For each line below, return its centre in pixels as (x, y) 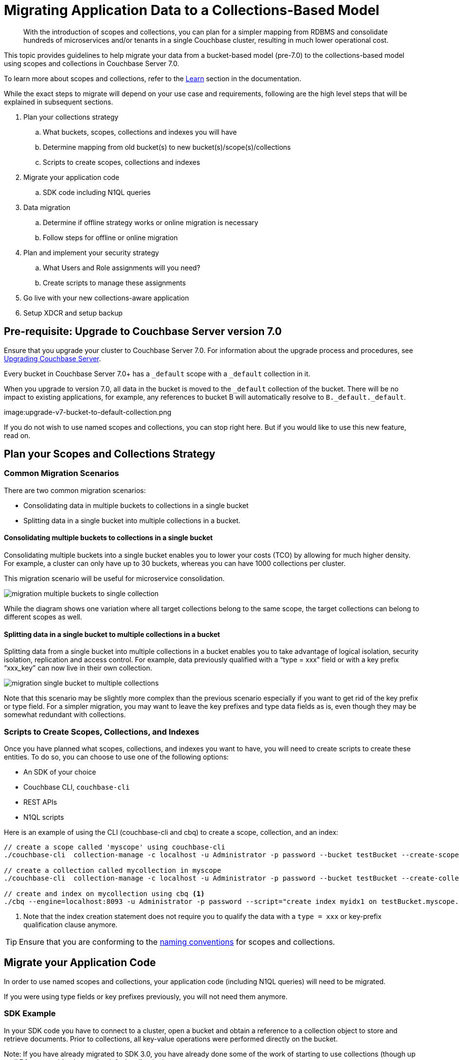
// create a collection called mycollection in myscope (113, 870)
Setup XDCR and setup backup (73, 313)
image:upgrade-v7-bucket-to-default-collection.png (88, 412)
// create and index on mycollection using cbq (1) (105, 894)
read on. (17, 435)
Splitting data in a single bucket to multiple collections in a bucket (112, 634)
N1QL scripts (44, 817)
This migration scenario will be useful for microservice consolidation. (114, 579)
